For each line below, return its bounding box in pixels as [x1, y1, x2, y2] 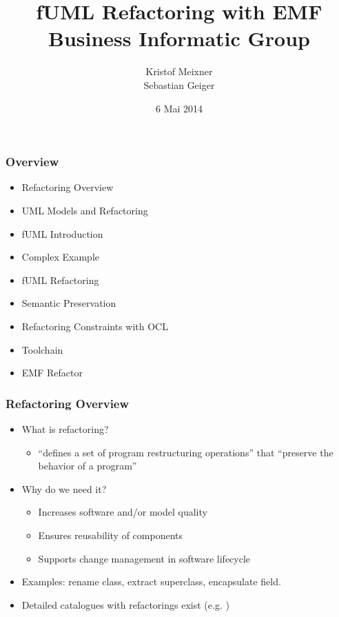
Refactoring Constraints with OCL [21, 318, 168, 333]
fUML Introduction [21, 226, 103, 241]
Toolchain [21, 342, 63, 356]
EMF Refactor [21, 365, 83, 380]
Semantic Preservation [21, 296, 116, 310]
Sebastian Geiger [143, 77, 215, 92]
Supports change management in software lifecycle [38, 551, 251, 565]
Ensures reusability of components [38, 527, 183, 542]
